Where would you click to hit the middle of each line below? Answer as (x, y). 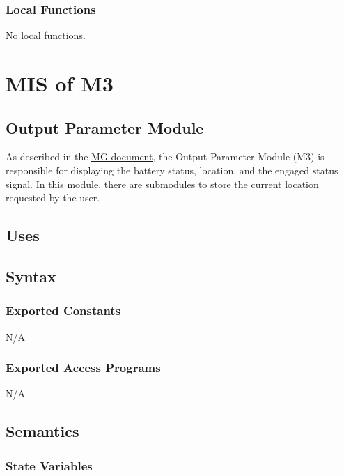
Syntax (31, 276)
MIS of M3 (60, 83)
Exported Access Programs (83, 368)
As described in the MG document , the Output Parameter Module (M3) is (165, 156)
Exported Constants (63, 310)
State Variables (49, 465)
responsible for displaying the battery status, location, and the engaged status (172, 170)
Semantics (42, 431)
